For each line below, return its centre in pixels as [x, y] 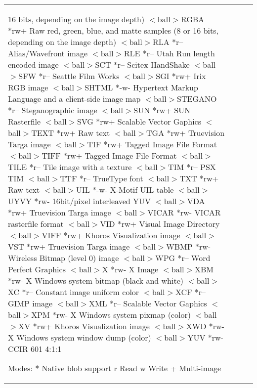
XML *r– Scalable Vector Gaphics [148, 303]
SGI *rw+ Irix [181, 76]
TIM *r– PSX [192, 167]
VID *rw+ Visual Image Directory [160, 224]
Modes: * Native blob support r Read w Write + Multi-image [115, 368]
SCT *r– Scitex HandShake [142, 65]
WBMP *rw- [189, 246]
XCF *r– [191, 292]
